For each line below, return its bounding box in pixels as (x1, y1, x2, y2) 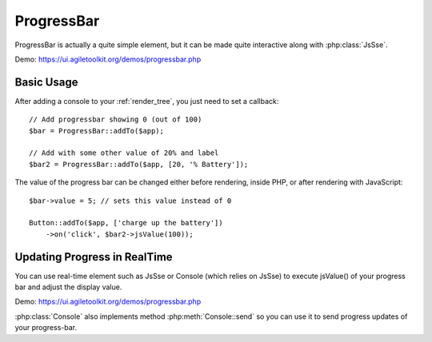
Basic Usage (14, 75, 78, 89)
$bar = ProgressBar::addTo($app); (29, 126, 164, 135)
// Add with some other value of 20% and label (29, 149, 219, 157)
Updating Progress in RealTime (14, 250, 173, 264)
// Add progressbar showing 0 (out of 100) (29, 115, 202, 124)
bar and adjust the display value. (14, 282, 122, 292)
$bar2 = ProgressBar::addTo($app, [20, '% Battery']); (29, 160, 249, 169)
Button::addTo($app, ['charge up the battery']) (29, 218, 223, 228)
